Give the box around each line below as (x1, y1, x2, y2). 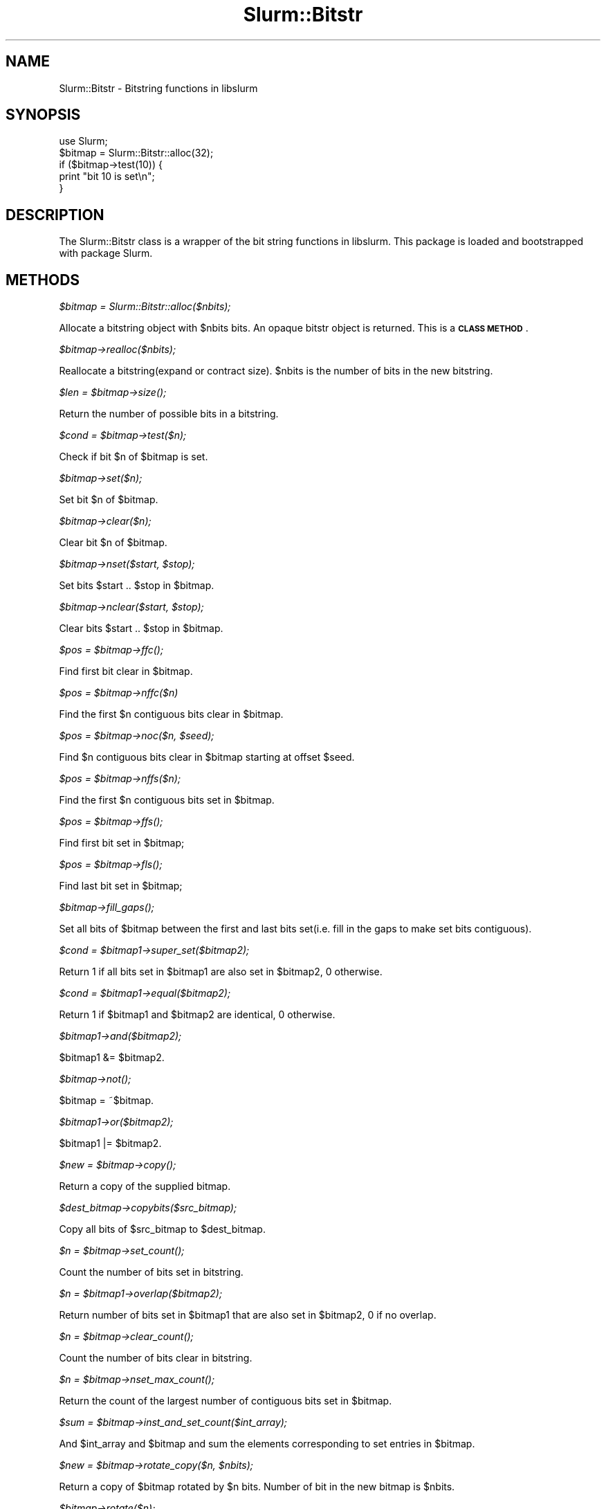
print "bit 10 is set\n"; (59, 170, 155, 183)
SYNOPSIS (6, 106, 81, 124)
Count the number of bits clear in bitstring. (59, 1352, 252, 1364)
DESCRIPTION (6, 206, 104, 224)
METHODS (6, 271, 80, 289)
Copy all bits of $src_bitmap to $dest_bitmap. (59, 1223, 266, 1236)
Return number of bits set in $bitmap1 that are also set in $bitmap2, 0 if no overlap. (59, 1309, 437, 1321)
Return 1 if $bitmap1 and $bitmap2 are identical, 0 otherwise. (59, 1009, 336, 1021)
